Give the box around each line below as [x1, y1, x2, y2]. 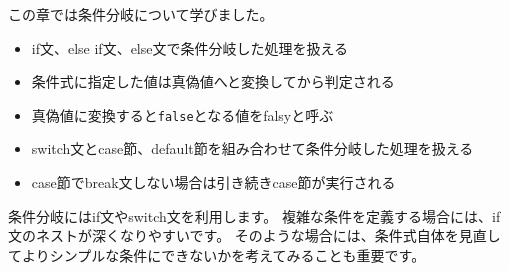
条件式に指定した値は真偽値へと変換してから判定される [31, 71, 395, 92]
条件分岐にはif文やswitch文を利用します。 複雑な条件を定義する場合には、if [8, 205, 501, 226]
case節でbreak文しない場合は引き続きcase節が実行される [31, 172, 396, 193]
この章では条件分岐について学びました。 [8, 4, 274, 24]
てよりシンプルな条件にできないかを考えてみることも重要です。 [8, 244, 426, 265]
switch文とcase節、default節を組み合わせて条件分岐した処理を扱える [31, 138, 474, 159]
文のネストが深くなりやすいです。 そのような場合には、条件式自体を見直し [8, 225, 501, 246]
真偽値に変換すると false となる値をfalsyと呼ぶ [31, 104, 334, 125]
